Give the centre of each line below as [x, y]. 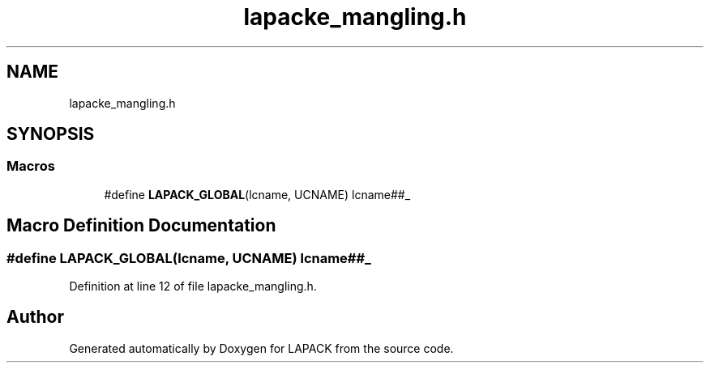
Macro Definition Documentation [141, 226]
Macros [31, 166]
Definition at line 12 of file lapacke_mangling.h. [193, 286]
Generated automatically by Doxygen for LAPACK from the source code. [261, 348]
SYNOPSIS [51, 134]
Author [35, 317]
